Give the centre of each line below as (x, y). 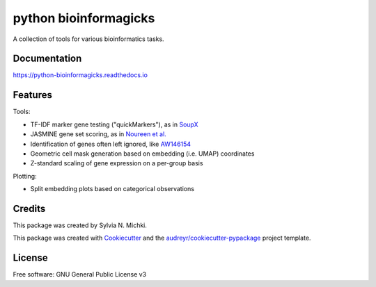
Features (32, 95)
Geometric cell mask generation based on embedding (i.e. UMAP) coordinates (142, 154)
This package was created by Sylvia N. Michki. (80, 225)
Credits (29, 208)
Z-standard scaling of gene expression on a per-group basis (117, 163)
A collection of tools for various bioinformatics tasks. (88, 39)
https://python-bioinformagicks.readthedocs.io (80, 75)
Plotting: (25, 176)
